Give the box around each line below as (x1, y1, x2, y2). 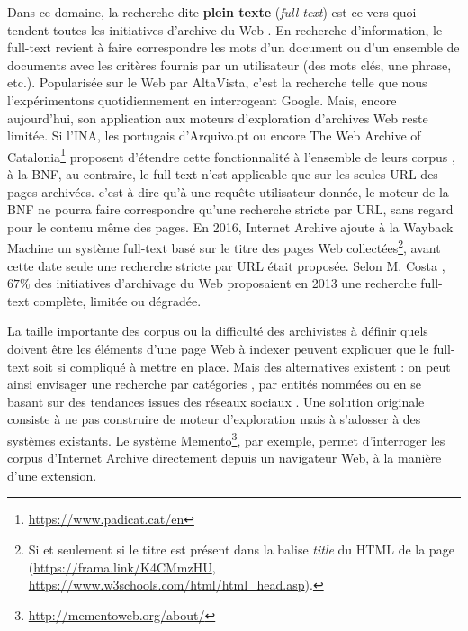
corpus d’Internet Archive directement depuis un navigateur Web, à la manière (7, 448, 442, 467)
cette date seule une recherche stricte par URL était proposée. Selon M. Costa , (7, 256, 445, 275)
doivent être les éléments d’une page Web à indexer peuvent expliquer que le (7, 339, 429, 357)
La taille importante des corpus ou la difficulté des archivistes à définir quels (7, 321, 428, 340)
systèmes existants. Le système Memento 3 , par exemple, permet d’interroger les (7, 428, 445, 449)
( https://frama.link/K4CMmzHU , (28, 557, 216, 576)
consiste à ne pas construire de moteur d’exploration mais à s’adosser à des (7, 410, 421, 428)
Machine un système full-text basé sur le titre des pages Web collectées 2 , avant (7, 236, 441, 257)
